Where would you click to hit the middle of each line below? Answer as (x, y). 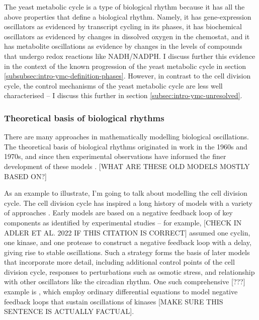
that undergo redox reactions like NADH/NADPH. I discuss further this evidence (130, 56)
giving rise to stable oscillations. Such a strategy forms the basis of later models (127, 252)
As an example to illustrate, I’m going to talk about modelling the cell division (126, 193)
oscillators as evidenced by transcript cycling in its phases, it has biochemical (123, 26)
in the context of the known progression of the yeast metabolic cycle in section (125, 66)
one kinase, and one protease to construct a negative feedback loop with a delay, (128, 242)
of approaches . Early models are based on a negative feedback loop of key (118, 213)
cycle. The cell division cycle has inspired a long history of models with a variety (128, 203)
